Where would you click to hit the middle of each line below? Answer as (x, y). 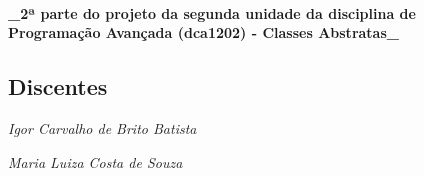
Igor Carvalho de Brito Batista (102, 127)
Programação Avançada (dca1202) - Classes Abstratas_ (203, 32)
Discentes (58, 86)
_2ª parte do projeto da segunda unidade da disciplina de (212, 12)
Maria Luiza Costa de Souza (95, 161)
